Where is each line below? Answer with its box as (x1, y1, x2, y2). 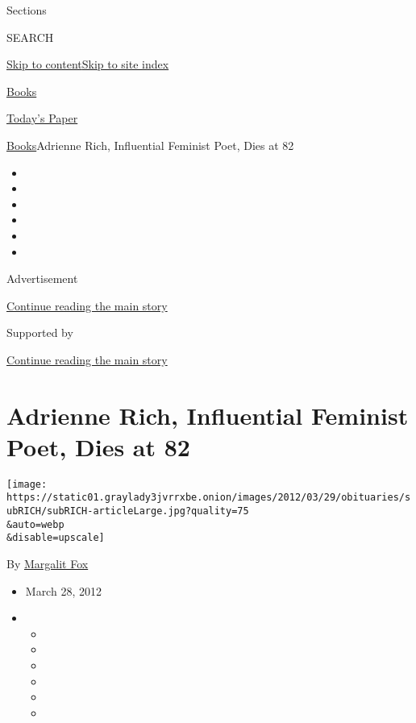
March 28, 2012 (25, 582, 102, 599)
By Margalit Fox (6, 555, 89, 572)
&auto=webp (6, 518, 64, 530)
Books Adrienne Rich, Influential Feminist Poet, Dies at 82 (6, 136, 294, 153)
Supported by (6, 324, 73, 341)
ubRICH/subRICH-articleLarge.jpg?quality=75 (6, 505, 249, 517)
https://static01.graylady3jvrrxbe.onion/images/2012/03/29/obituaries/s (6, 492, 411, 504)
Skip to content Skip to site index (6, 56, 169, 73)
